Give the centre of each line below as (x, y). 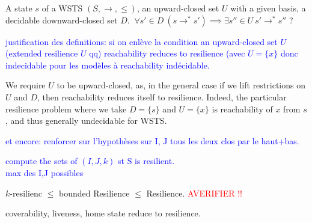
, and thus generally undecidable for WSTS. (86, 121)
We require (26, 85)
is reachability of (242, 108)
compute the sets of (41, 161)
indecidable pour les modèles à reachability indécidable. (108, 65)
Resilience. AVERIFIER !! (194, 193)
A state (19, 8)
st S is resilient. (146, 161)
